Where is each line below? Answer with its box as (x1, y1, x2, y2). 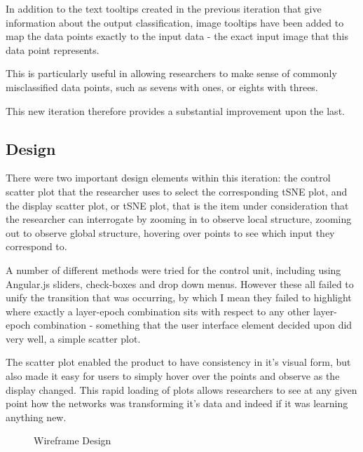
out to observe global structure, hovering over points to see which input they (6, 225, 335, 240)
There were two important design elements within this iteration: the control (6, 170, 331, 185)
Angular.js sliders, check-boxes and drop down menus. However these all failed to (6, 276, 354, 291)
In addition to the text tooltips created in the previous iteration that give (6, 1, 322, 15)
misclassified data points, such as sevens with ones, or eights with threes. (6, 79, 318, 94)
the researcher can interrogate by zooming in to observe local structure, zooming (6, 212, 352, 226)
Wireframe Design (34, 433, 111, 448)
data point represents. (6, 42, 100, 57)
